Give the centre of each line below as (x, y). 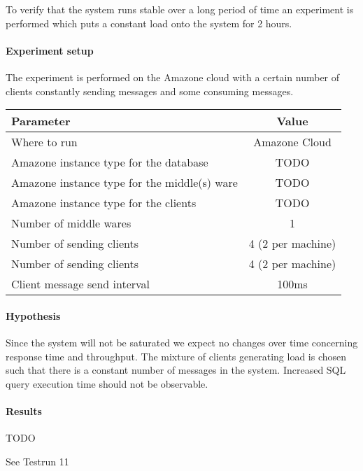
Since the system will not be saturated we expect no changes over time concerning (182, 342)
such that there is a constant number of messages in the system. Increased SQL (176, 370)
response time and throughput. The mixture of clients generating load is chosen (176, 356)
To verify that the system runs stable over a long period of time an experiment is (180, 9)
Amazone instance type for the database (110, 162)
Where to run (44, 142)
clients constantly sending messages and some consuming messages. (150, 91)
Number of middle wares (71, 223)
